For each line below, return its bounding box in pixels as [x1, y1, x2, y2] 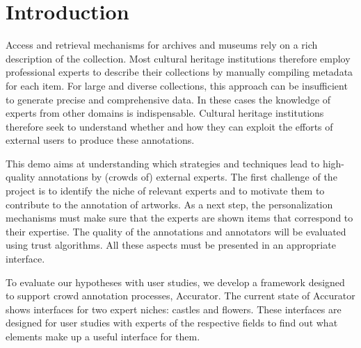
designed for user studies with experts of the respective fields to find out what [6, 315, 338, 330]
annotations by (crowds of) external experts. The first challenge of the [38, 169, 337, 184]
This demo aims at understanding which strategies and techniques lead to [6, 156, 320, 170]
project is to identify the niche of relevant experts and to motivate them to [6, 183, 325, 198]
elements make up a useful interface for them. [6, 329, 200, 343]
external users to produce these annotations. [6, 133, 195, 147]
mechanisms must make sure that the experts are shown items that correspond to [6, 210, 353, 225]
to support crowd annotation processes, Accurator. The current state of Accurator [6, 288, 355, 303]
